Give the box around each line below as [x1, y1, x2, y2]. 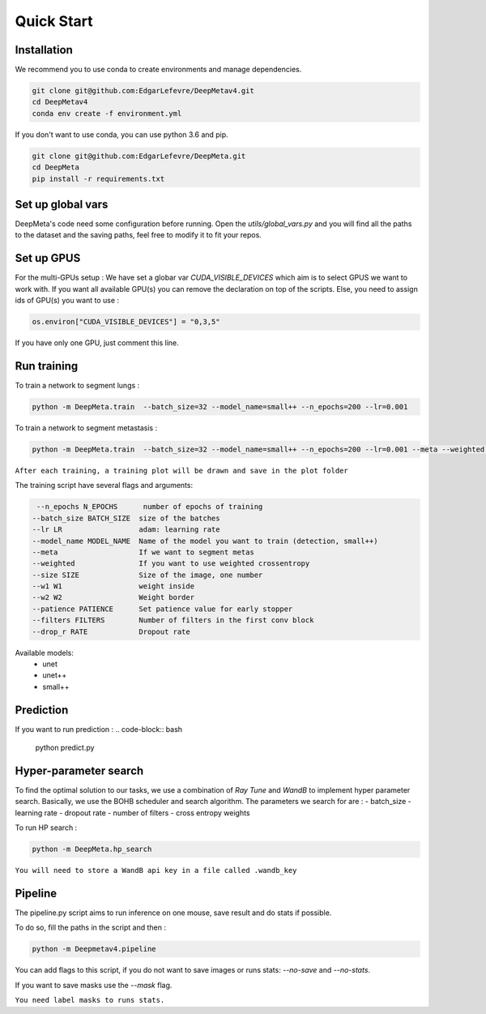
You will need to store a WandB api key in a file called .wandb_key [15, 866, 297, 875]
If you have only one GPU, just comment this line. [15, 338, 179, 348]
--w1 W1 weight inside [32, 582, 194, 591]
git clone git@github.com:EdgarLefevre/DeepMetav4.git [32, 86, 254, 96]
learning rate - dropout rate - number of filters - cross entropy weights [15, 807, 250, 818]
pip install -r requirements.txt [32, 174, 165, 183]
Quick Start [15, 12, 93, 30]
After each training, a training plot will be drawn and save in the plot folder [15, 466, 348, 475]
